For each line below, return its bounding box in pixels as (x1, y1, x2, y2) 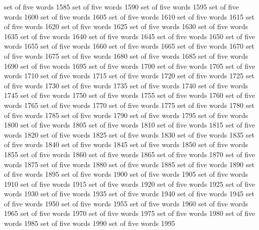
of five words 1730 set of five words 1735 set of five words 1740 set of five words (4, 80, 248, 90)
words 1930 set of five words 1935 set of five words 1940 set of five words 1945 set (4, 188, 254, 199)
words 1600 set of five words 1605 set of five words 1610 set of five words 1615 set (4, 11, 254, 22)
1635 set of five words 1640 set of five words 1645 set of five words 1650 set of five (4, 31, 255, 41)
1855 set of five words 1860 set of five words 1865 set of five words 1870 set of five (4, 149, 255, 159)
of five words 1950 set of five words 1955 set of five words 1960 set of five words (4, 198, 248, 208)
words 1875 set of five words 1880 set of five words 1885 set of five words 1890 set (4, 159, 254, 169)
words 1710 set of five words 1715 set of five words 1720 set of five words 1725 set (4, 70, 254, 81)
